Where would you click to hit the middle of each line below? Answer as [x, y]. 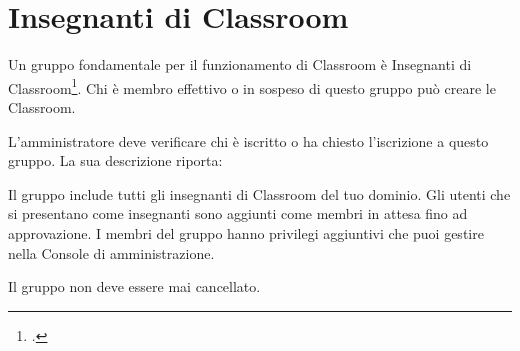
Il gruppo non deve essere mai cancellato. [134, 286]
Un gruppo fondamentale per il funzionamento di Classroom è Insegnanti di [240, 64]
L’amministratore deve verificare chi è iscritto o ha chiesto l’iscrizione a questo [248, 140]
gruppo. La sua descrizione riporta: [115, 160]
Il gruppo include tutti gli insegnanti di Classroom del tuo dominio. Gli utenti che [259, 193]
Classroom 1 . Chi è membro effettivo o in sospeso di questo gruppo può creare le [252, 86]
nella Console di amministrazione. [111, 252]
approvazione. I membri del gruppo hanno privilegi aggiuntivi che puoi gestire [246, 232]
